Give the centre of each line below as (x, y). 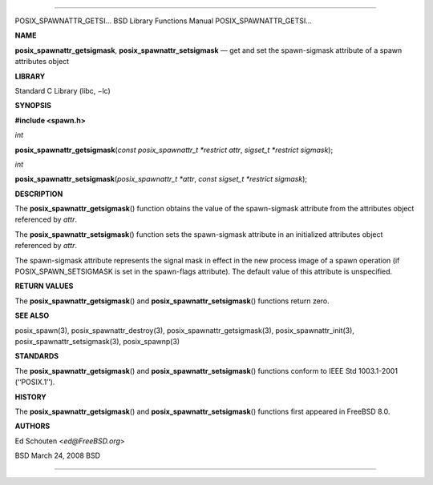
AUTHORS (32, 426)
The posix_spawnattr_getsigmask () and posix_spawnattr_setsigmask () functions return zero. (172, 301)
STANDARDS (37, 356)
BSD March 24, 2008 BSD (57, 455)
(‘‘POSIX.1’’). (35, 382)
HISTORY (31, 397)
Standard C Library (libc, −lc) (63, 90)
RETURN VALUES (44, 286)
